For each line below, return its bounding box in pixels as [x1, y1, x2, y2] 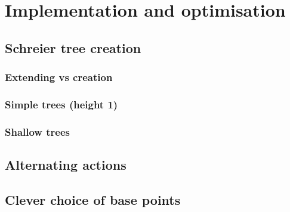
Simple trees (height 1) [5, 96, 118, 111]
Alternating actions [5, 155, 127, 174]
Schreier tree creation [5, 38, 141, 57]
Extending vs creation [5, 70, 113, 85]
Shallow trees [5, 124, 70, 139]
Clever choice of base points [5, 190, 181, 208]
